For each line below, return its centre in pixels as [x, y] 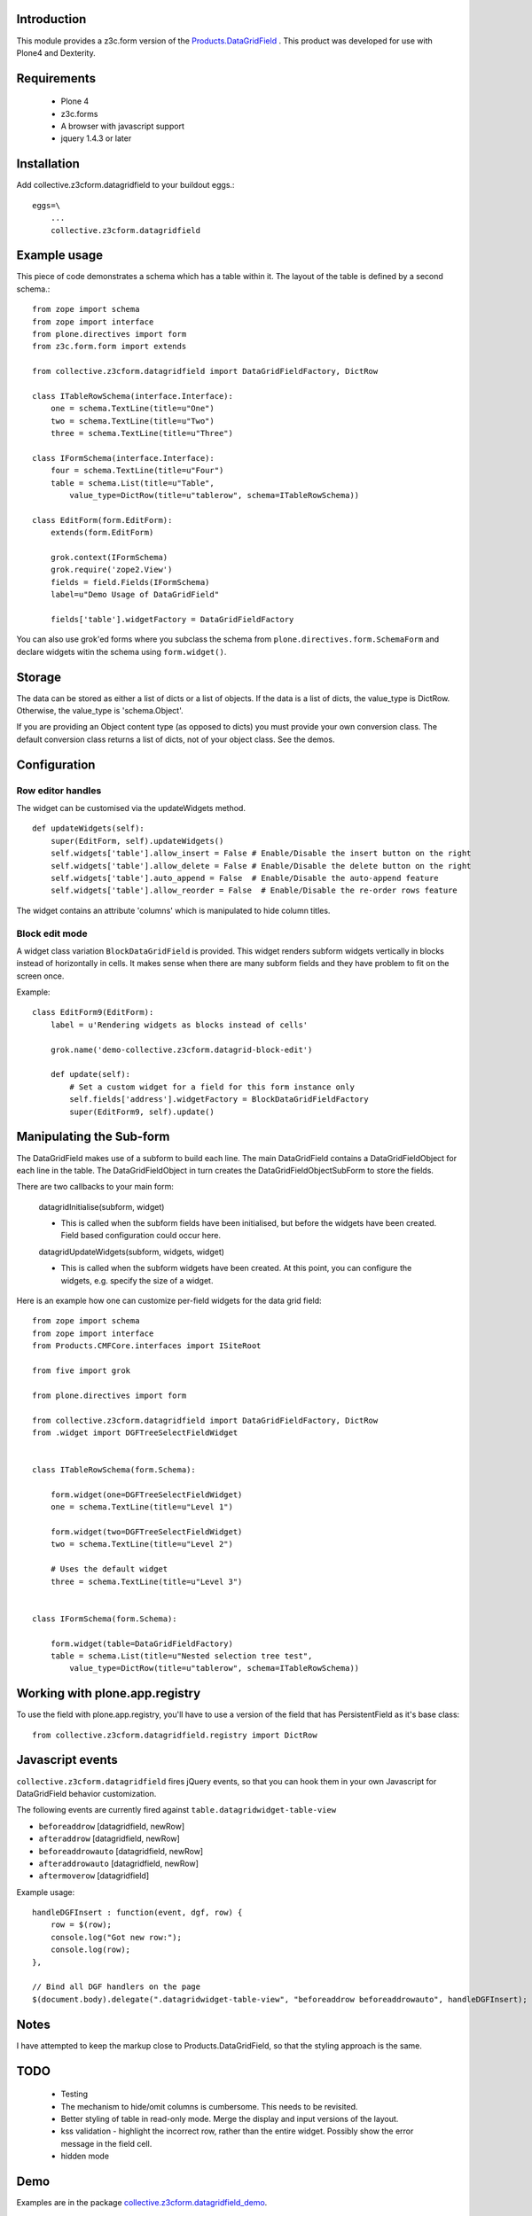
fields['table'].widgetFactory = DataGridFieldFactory [172, 620]
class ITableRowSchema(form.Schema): [114, 1470]
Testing [74, 2094]
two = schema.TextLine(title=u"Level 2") [142, 1544]
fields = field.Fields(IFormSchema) [130, 582]
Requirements [56, 78]
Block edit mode [52, 933]
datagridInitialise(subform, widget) [102, 1206]
